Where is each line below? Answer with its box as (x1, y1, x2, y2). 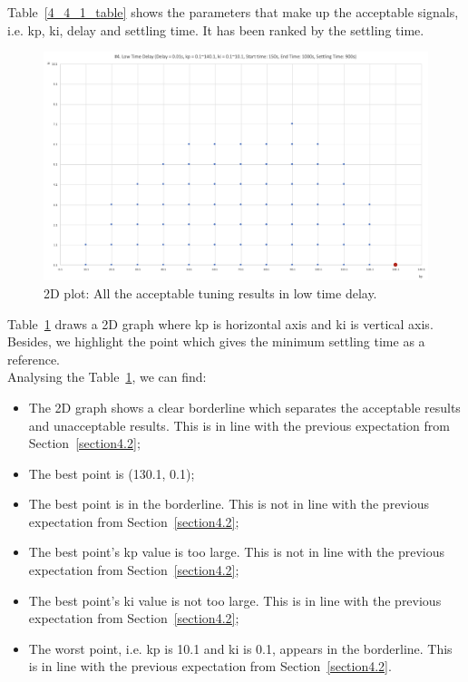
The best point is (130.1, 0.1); (28, 463, 195, 482)
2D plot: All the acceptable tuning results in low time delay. (44, 283, 377, 302)
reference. (7, 349, 61, 368)
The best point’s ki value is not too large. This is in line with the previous (28, 590, 442, 609)
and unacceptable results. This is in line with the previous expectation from (28, 415, 450, 434)
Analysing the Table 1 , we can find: (7, 367, 207, 386)
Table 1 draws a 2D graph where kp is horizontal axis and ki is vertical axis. (7, 314, 434, 333)
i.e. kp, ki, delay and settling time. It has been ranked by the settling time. (7, 20, 424, 39)
